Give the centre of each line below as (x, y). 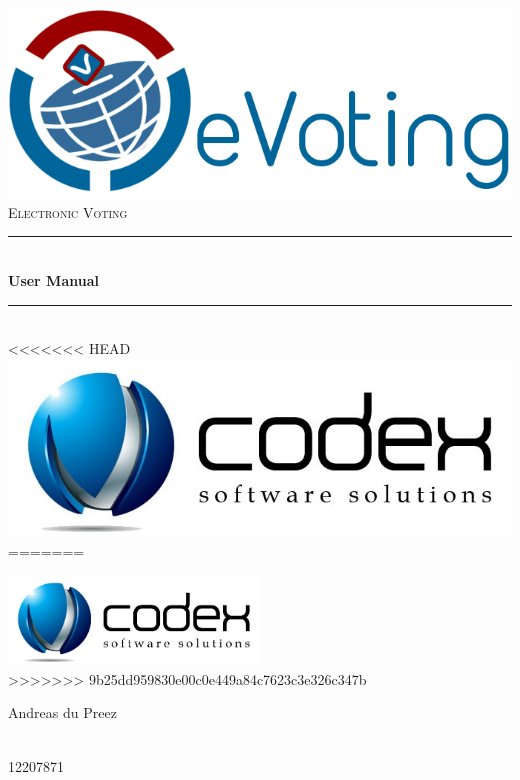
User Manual (53, 279)
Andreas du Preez (62, 712)
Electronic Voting (68, 211)
